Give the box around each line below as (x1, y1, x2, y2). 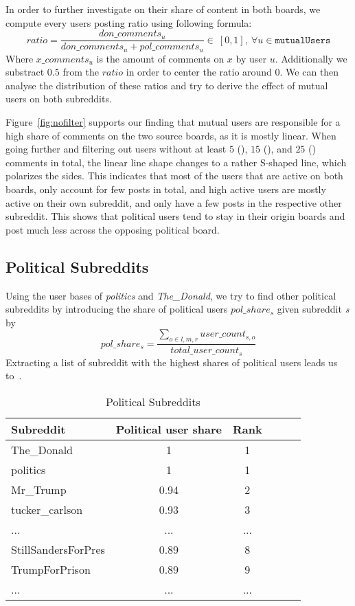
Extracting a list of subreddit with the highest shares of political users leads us (5, 355, 338, 369)
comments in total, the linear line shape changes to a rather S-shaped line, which (5, 155, 347, 169)
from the (62, 65, 99, 79)
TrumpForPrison (11, 561, 91, 577)
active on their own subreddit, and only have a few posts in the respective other (5, 195, 342, 210)
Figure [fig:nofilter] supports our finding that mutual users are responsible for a (5, 115, 341, 129)
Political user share (115, 420, 222, 437)
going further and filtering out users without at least (5, 142, 227, 156)
